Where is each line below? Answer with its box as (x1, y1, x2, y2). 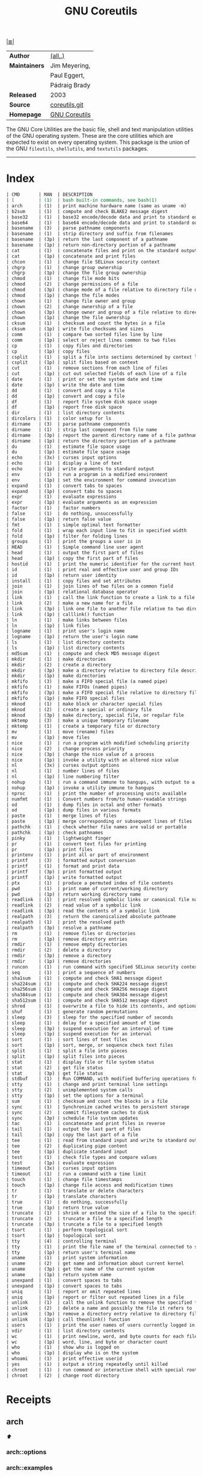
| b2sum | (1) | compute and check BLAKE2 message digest (6, 208, 168, 214)
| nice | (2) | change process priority (6, 745, 125, 752)
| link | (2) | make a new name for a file (6, 600, 133, 606)
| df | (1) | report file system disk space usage (6, 398, 158, 405)
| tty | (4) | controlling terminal (6, 1238, 117, 1244)
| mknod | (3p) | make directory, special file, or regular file (6, 712, 185, 718)
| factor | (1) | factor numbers (6, 505, 101, 511)
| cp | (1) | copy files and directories (6, 343, 133, 349)
